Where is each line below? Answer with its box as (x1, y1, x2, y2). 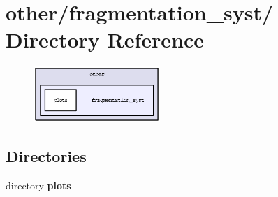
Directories (6, 145, 87, 166)
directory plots (6, 177, 71, 192)
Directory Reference (6, 25, 205, 54)
